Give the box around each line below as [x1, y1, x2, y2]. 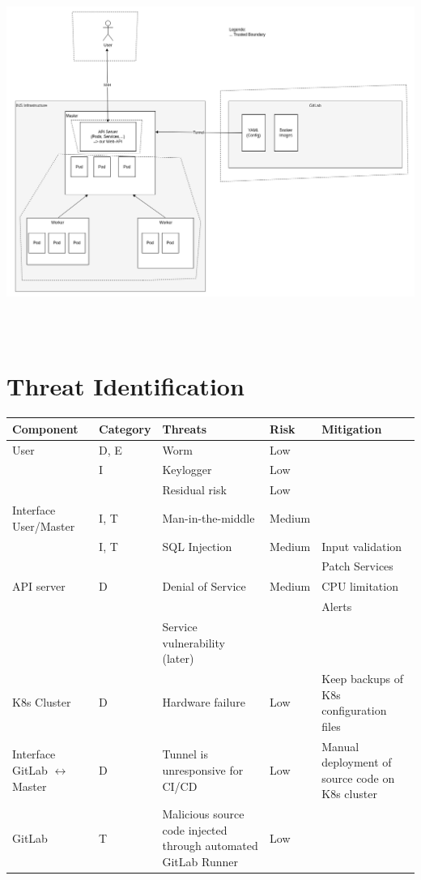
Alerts [321, 598, 352, 615]
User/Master [12, 517, 75, 534]
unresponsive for [162, 761, 244, 778]
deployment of [321, 754, 392, 771]
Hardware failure [162, 694, 245, 711]
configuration [321, 702, 387, 719]
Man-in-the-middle [162, 509, 255, 526]
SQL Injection [162, 537, 232, 554]
